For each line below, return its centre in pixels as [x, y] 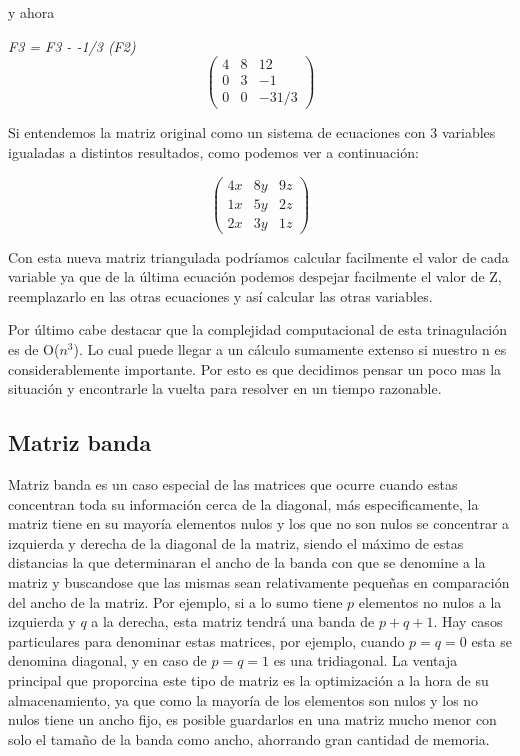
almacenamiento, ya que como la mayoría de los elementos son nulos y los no [243, 699]
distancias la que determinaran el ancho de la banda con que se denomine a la [247, 562]
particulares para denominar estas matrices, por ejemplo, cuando [206, 640]
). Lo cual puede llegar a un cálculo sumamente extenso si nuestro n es [290, 349]
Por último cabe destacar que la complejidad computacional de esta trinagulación [258, 329]
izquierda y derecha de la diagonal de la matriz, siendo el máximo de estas [236, 542]
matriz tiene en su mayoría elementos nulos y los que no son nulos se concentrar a [259, 523]
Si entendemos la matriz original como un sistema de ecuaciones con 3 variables [252, 132]
